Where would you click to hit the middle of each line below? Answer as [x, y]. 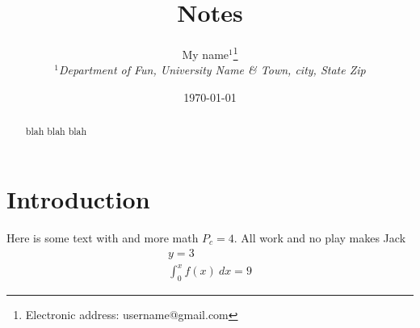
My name [206, 54]
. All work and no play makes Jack [320, 237]
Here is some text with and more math [103, 237]
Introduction [78, 199]
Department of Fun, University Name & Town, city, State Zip [212, 70]
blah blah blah [56, 131]
